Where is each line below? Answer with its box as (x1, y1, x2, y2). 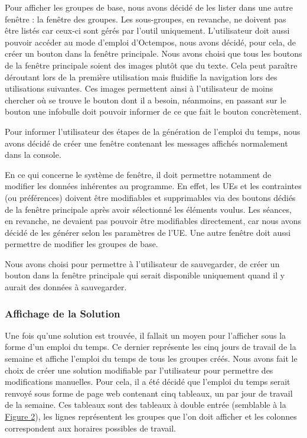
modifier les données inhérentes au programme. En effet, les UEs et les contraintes (5, 180, 302, 192)
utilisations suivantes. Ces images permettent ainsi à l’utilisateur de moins (5, 82, 273, 95)
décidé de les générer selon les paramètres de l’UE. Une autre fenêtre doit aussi (5, 226, 291, 238)
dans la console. (5, 148, 61, 161)
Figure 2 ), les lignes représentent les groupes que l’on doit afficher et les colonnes (5, 410, 297, 423)
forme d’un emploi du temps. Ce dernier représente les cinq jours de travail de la (5, 340, 296, 353)
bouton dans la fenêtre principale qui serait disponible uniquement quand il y (5, 269, 285, 281)
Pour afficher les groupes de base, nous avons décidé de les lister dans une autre (5, 1, 293, 13)
